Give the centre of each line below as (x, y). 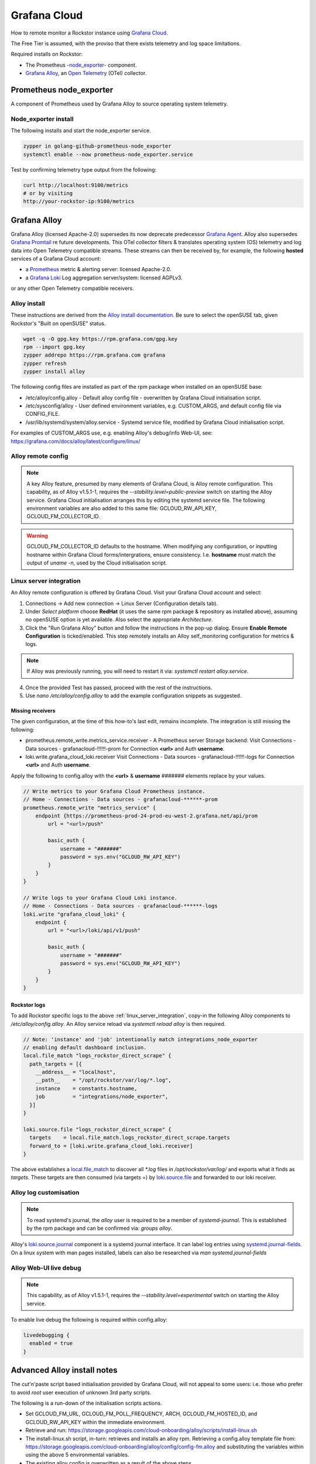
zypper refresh (45, 363)
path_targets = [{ (56, 1064)
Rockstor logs (28, 1005)
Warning (37, 535)
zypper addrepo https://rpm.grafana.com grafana (94, 355)
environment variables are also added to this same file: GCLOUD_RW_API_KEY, (121, 508)
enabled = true (51, 1343)
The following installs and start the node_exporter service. (81, 131)
